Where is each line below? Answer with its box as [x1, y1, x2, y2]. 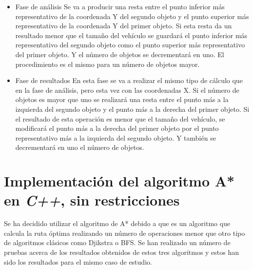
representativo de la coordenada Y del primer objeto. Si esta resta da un [15, 21, 232, 31]
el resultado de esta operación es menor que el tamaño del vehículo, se [15, 113, 225, 124]
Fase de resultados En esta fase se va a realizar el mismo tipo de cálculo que [15, 75, 243, 85]
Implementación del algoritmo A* [4, 171, 235, 191]
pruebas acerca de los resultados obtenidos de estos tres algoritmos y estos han [4, 247, 239, 257]
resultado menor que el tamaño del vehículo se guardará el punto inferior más [15, 30, 248, 40]
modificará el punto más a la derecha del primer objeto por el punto [15, 123, 219, 133]
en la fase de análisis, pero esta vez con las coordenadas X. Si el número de [15, 84, 239, 95]
